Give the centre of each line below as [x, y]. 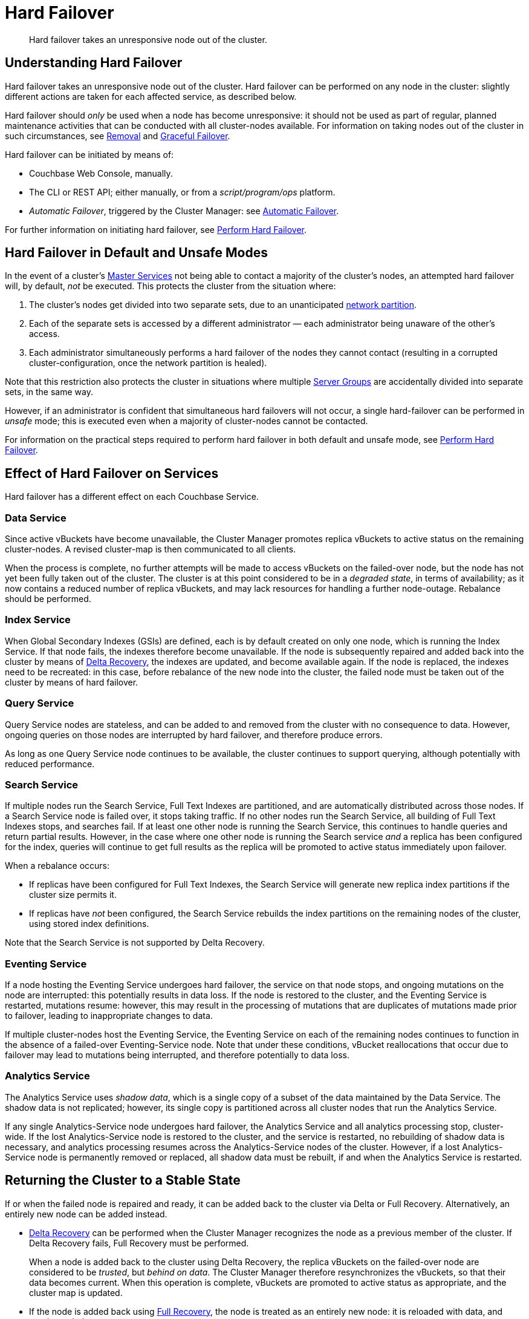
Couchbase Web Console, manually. [101, 173]
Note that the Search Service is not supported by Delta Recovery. [135, 943]
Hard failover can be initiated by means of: [89, 154]
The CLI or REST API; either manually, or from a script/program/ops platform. [182, 192]
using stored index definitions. [89, 924]
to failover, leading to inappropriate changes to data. [109, 1016]
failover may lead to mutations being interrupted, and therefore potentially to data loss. [177, 1055]
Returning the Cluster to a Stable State [123, 1180]
